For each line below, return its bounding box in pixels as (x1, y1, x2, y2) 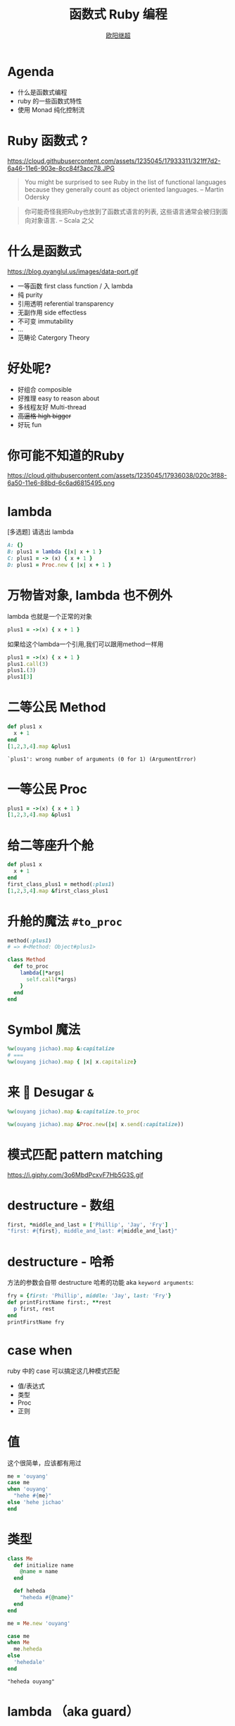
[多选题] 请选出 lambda (7, 528, 74, 536)
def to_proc (13, 963, 49, 970)
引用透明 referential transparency (17, 299, 114, 307)
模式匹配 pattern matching (7, 1147, 163, 1163)
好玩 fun (17, 420, 42, 429)
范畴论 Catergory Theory (17, 333, 90, 342)
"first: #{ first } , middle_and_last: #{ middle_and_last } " (7, 1228, 178, 1235)
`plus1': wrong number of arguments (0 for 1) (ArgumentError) (7, 756, 197, 763)
